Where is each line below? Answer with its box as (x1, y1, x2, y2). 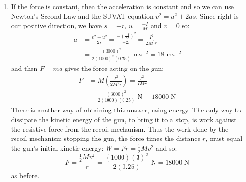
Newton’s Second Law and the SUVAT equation (11, 11, 154, 21)
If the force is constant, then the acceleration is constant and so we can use (11, 1, 234, 11)
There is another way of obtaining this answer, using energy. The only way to (11, 105, 241, 115)
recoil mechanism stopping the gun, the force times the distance (11, 133, 200, 143)
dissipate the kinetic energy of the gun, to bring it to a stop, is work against (11, 114, 237, 125)
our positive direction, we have (11, 20, 102, 30)
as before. (11, 170, 40, 181)
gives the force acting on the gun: (64, 63, 164, 73)
